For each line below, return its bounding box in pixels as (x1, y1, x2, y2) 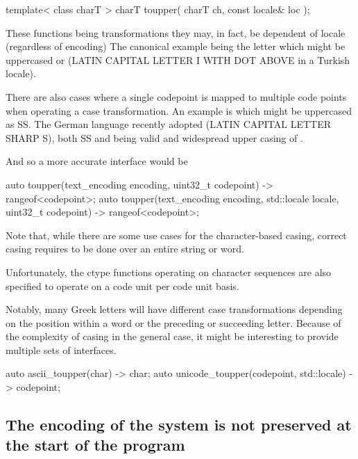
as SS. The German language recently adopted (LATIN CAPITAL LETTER (6, 117, 332, 131)
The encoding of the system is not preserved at (6, 414, 352, 435)
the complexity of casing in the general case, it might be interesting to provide (6, 329, 339, 344)
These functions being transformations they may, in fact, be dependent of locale (6, 25, 346, 40)
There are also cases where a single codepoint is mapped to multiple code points (6, 89, 347, 104)
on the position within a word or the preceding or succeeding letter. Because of (6, 315, 341, 330)
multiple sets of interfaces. (6, 342, 117, 357)
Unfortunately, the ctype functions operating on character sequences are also (6, 264, 332, 279)
